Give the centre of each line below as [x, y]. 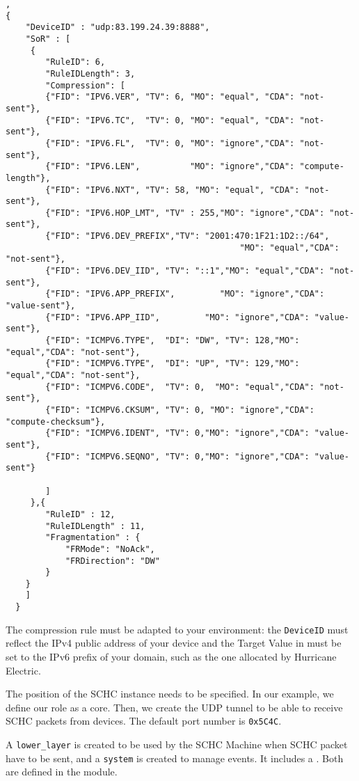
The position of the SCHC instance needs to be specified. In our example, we [170, 694]
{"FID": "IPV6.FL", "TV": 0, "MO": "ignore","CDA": [170, 143]
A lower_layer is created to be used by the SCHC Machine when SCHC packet [177, 744]
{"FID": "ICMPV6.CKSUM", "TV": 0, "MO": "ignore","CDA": [180, 410]
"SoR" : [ [48, 39]
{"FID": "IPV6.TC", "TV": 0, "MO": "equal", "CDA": [170, 120]
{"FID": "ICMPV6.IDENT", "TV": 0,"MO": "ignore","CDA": [177, 433]
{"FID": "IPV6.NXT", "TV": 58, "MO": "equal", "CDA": [173, 190]
